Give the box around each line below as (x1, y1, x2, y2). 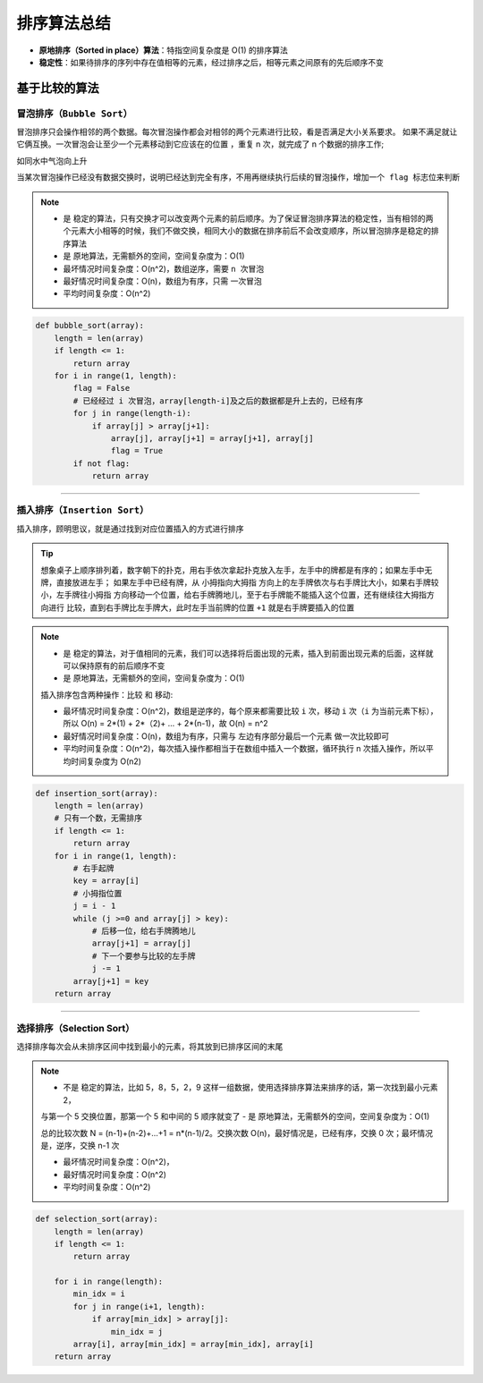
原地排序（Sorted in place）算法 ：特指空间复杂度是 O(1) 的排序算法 (38, 45, 288, 55)
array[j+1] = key (72, 976, 149, 986)
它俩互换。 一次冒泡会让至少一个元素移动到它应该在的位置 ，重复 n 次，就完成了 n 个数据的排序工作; (16, 139, 385, 149)
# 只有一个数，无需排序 (54, 813, 143, 823)
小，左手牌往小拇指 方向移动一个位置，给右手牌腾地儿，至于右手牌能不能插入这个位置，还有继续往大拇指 (40, 590, 427, 600)
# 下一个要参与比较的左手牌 (91, 951, 196, 961)
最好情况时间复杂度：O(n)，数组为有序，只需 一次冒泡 (63, 276, 263, 286)
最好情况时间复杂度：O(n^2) (63, 1168, 167, 1180)
